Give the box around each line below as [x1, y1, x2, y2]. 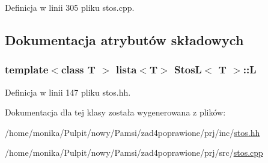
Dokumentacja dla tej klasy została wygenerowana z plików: [5, 106, 226, 118]
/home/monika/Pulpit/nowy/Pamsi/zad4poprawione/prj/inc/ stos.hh [5, 126, 260, 138]
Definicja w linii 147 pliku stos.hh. [5, 85, 131, 98]
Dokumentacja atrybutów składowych [5, 30, 244, 49]
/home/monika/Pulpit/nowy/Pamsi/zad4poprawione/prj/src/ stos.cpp [5, 146, 263, 159]
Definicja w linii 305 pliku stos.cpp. [5, 1, 135, 13]
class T [61, 62, 96, 77]
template [5, 62, 49, 77]
